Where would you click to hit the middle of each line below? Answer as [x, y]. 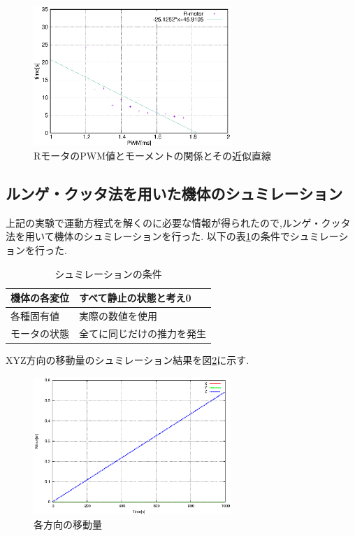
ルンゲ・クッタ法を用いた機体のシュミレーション [174, 193]
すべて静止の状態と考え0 [135, 298]
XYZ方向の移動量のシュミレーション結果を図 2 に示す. [128, 359]
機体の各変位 [40, 298]
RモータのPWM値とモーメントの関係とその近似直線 [153, 155]
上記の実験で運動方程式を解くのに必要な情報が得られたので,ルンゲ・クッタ [178, 222]
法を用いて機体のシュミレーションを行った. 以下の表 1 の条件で [148, 236]
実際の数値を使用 [118, 316]
